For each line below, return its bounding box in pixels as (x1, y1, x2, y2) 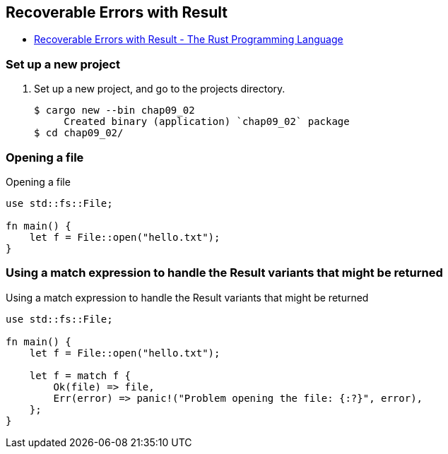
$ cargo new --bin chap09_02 (34, 104, 195, 117)
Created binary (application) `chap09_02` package (64, 116, 350, 128)
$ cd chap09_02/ (34, 127, 124, 139)
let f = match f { (29, 369, 131, 381)
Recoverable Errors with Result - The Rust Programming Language (34, 33, 343, 46)
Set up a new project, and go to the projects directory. (34, 83, 285, 95)
